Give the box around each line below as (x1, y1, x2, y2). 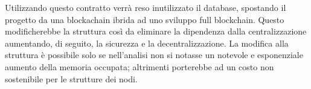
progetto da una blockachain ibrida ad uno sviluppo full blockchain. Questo (5, 13, 284, 25)
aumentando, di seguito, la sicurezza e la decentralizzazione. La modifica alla (5, 36, 289, 49)
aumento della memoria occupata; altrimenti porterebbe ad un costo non (5, 60, 274, 73)
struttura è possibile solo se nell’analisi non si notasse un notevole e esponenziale (5, 48, 303, 61)
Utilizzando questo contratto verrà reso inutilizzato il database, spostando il (5, 1, 286, 13)
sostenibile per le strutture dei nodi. (5, 72, 138, 85)
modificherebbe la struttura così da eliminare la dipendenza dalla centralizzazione (5, 25, 307, 38)
